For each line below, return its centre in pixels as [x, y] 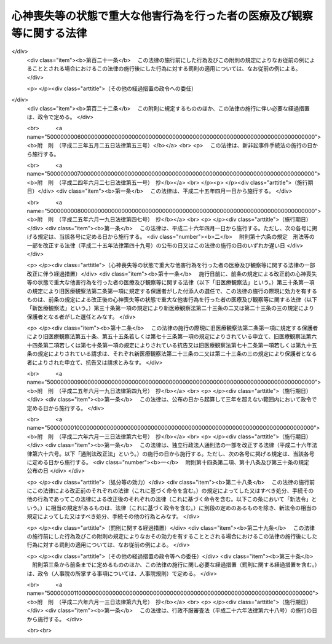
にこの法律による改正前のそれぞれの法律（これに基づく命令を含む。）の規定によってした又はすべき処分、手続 [165, 491]
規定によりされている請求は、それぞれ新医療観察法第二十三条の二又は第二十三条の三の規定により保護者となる [177, 354]
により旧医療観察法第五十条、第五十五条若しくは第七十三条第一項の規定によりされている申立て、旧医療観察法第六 [172, 336]
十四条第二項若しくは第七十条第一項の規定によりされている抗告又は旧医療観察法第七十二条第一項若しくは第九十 [169, 345]
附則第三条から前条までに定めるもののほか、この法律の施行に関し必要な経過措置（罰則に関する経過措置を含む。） [175, 565]
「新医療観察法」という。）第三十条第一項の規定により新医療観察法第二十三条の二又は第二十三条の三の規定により [171, 308]
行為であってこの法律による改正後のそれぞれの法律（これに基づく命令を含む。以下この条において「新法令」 [174, 499]
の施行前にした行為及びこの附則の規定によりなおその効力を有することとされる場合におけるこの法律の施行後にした [172, 537]
